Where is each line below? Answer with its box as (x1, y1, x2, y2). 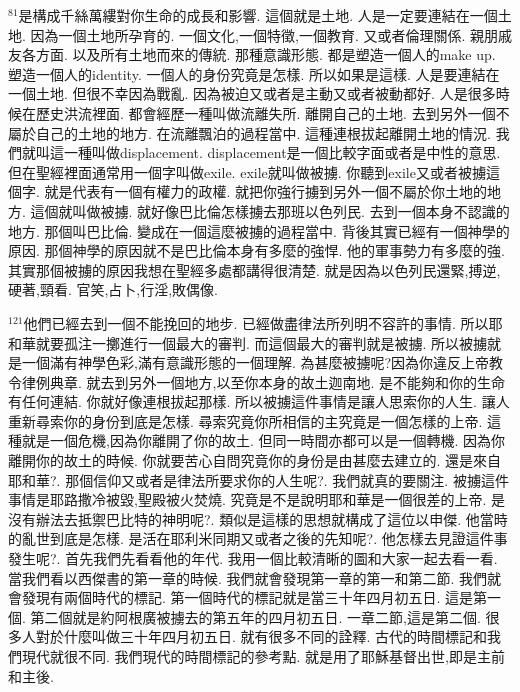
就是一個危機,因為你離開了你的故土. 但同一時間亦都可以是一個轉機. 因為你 (21, 430, 505, 451)
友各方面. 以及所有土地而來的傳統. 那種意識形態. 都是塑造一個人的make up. (8, 44, 496, 65)
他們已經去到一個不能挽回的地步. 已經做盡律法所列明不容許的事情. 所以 (23, 312, 489, 333)
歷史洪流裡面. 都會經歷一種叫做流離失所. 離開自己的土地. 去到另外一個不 (35, 102, 510, 123)
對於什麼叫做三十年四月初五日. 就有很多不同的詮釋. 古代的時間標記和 (35, 626, 488, 647)
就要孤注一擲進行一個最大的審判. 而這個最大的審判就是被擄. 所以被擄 (35, 332, 488, 353)
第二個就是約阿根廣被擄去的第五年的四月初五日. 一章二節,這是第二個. (30, 606, 481, 627)
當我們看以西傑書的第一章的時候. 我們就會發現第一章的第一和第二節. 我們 (8, 567, 488, 588)
